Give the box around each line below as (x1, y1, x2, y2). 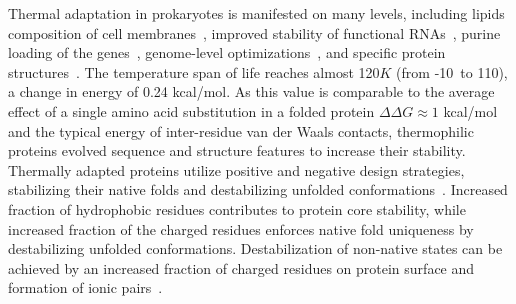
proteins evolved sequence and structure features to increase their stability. (8, 140, 466, 161)
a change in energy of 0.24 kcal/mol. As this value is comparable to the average (8, 81, 495, 102)
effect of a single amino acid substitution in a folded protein (8, 100, 375, 121)
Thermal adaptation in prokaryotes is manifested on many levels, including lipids (8, 3, 505, 23)
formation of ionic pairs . (8, 277, 163, 298)
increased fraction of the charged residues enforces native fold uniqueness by (8, 218, 474, 239)
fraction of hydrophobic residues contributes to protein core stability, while (8, 198, 466, 219)
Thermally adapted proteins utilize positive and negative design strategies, (8, 159, 465, 180)
